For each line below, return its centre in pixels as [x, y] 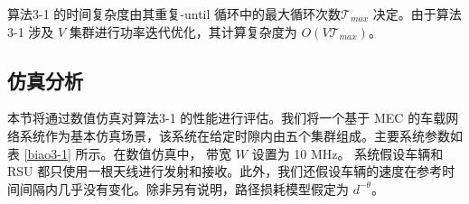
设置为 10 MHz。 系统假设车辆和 [347, 153]
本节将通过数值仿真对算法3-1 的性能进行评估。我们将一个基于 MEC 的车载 [227, 118]
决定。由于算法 [417, 14]
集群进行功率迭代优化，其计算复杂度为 [183, 31]
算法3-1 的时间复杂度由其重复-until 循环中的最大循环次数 [174, 14]
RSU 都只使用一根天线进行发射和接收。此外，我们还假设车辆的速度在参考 [225, 171]
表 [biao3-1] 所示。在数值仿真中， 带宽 [120, 153]
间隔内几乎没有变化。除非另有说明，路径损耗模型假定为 [184, 188]
